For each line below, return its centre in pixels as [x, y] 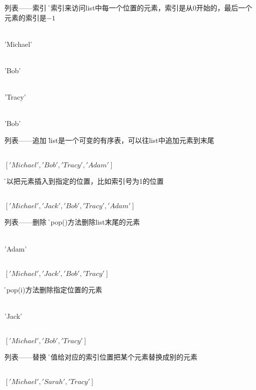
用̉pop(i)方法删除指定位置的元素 [53, 289]
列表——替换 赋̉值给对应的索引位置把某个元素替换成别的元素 [101, 357]
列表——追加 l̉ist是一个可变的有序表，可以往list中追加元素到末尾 [110, 140]
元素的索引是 [25, 17]
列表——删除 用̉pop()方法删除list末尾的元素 [72, 222]
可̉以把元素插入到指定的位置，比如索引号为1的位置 [84, 181]
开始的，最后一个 [224, 7]
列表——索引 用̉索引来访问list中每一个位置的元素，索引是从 [99, 7]
